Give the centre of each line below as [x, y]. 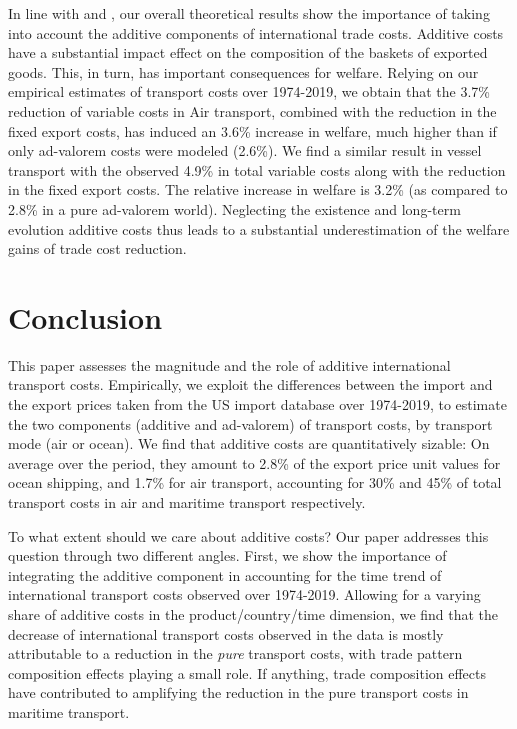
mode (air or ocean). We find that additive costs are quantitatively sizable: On [249, 443]
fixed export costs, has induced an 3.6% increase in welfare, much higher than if [252, 130]
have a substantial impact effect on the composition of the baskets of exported [248, 52]
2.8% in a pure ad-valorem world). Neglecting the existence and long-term [234, 208]
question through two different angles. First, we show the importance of [227, 555]
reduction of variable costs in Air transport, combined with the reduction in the [252, 110]
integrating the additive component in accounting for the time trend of [225, 574]
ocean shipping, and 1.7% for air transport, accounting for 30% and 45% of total [255, 482]
